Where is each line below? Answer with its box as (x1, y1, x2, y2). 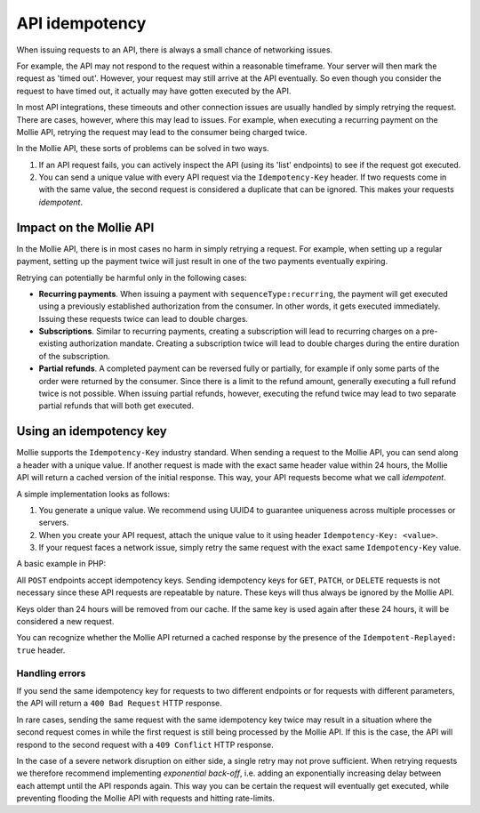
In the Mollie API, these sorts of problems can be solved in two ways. (16, 143, 270, 154)
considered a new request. (16, 616, 115, 627)
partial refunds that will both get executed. (38, 400, 195, 411)
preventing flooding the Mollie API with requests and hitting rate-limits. (16, 793, 276, 804)
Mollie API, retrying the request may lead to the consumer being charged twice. (16, 126, 308, 137)
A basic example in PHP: (16, 559, 107, 569)
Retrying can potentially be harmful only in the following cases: (16, 272, 248, 283)
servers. (38, 517, 69, 528)
